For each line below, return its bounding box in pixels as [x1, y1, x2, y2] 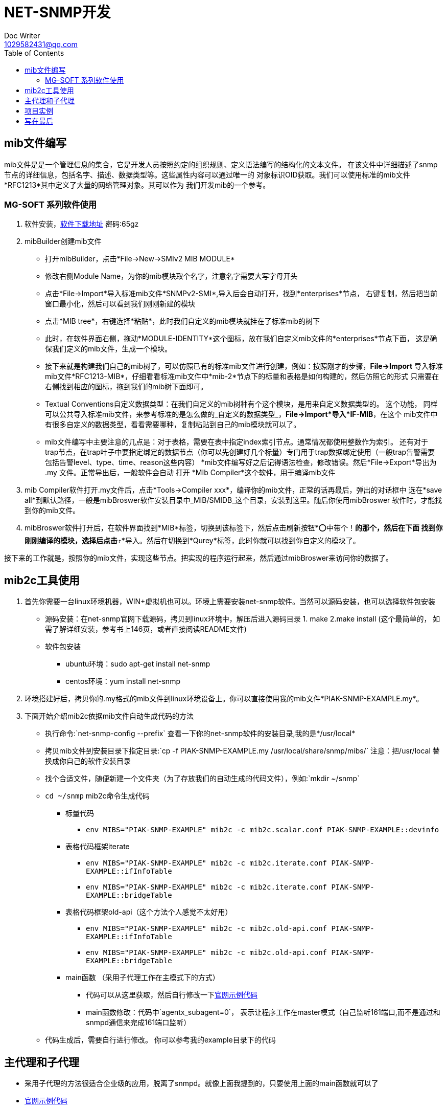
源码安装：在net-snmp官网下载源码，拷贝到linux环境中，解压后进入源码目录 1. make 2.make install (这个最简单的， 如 [45, 614, 440, 624]
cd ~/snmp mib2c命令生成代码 [45, 791, 150, 801]
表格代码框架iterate [65, 842, 130, 851]
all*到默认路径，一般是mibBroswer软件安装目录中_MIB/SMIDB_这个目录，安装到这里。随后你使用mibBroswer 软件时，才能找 [25, 496, 442, 505]
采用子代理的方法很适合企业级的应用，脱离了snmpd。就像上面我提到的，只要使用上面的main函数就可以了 [25, 1079, 379, 1088]
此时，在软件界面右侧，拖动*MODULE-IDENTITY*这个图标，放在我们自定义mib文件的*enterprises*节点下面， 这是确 [45, 334, 437, 343]
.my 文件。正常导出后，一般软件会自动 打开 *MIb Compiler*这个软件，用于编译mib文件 [45, 468, 336, 477]
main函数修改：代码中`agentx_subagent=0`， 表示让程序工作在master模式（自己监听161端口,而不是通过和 [86, 1008, 440, 1017]
